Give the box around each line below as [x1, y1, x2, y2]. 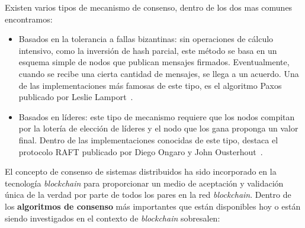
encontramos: [5, 12, 53, 25]
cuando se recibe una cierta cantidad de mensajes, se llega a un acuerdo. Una [18, 67, 299, 79]
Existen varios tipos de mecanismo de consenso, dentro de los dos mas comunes [5, 1, 293, 13]
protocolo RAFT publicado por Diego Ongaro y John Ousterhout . [18, 145, 263, 158]
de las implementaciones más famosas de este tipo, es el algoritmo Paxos [18, 79, 282, 91]
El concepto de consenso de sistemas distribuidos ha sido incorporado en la [5, 165, 277, 178]
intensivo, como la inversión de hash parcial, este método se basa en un [18, 44, 277, 56]
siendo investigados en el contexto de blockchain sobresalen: [5, 211, 220, 224]
